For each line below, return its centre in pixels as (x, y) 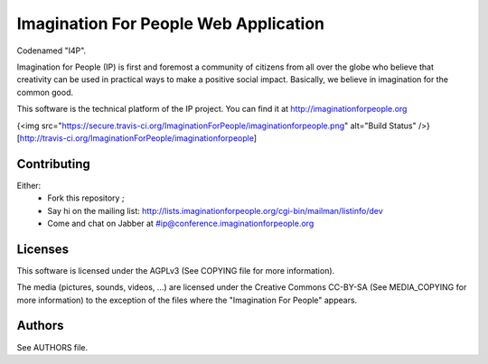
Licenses (43, 249)
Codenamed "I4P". (52, 51)
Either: (29, 185)
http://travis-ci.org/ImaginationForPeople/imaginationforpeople (137, 138)
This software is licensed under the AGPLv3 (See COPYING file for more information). (176, 270)
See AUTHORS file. (52, 347)
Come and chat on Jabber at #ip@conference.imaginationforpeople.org (181, 223)
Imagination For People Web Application (171, 23)
